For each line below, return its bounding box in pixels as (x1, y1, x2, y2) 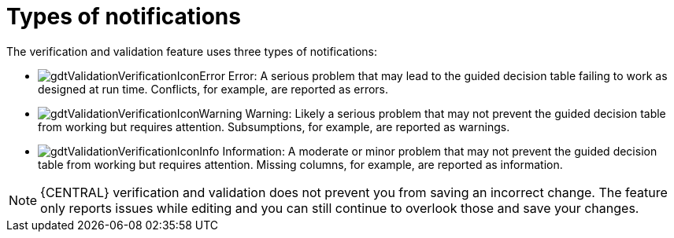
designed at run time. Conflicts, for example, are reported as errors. (38, 82, 389, 96)
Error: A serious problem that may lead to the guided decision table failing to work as (228, 68, 668, 82)
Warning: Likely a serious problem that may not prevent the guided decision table (245, 106, 666, 120)
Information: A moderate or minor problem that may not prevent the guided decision (222, 144, 657, 158)
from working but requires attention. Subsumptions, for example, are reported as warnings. (38, 119, 510, 134)
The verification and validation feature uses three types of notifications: (6, 44, 378, 58)
